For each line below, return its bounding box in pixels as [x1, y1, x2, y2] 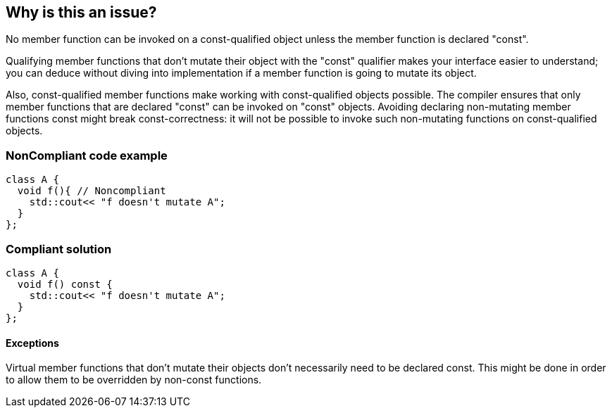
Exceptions [6, 336, 59, 349]
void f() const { [17, 278, 113, 290]
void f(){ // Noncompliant [17, 185, 166, 197]
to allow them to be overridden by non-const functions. [6, 374, 262, 386]
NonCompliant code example [6, 148, 168, 163]
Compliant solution [6, 241, 112, 256]
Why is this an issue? [6, 4, 157, 21]
